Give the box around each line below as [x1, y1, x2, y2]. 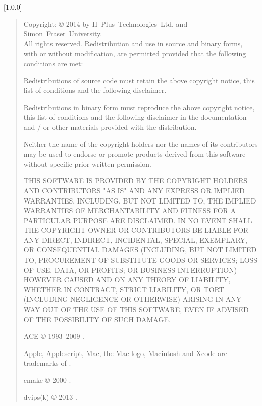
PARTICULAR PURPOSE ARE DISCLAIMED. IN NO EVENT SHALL [23, 215, 252, 225]
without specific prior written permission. [23, 158, 151, 169]
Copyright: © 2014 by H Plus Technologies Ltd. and [23, 18, 188, 29]
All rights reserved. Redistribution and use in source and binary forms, [23, 38, 243, 48]
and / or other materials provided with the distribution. [23, 121, 197, 132]
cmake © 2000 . [23, 375, 71, 385]
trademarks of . [23, 358, 71, 368]
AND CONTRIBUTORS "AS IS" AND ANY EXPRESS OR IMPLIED [23, 185, 245, 195]
